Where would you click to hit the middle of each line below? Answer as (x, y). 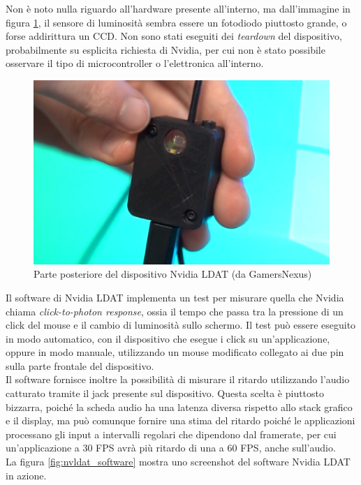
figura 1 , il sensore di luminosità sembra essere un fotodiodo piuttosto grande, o (176, 22)
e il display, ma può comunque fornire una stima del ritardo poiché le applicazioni (180, 420)
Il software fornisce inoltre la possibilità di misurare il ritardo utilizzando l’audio (178, 379)
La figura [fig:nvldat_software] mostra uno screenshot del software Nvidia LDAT (178, 462)
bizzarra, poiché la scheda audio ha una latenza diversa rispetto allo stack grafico (179, 406)
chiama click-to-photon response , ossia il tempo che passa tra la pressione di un (175, 311)
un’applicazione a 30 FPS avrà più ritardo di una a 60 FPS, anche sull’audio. (171, 448)
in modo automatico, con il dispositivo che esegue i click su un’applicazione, (168, 338)
